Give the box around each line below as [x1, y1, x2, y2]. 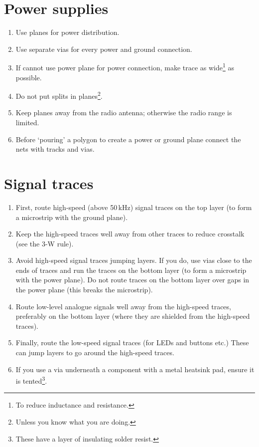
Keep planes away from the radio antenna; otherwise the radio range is [15, 107, 232, 118]
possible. [15, 72, 42, 82]
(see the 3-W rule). [15, 238, 74, 248]
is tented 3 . [15, 374, 47, 386]
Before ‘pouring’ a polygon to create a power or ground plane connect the [15, 134, 241, 144]
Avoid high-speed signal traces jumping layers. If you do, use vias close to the [15, 255, 252, 265]
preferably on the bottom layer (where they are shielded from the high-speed [15, 311, 250, 321]
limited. [15, 117, 39, 127]
